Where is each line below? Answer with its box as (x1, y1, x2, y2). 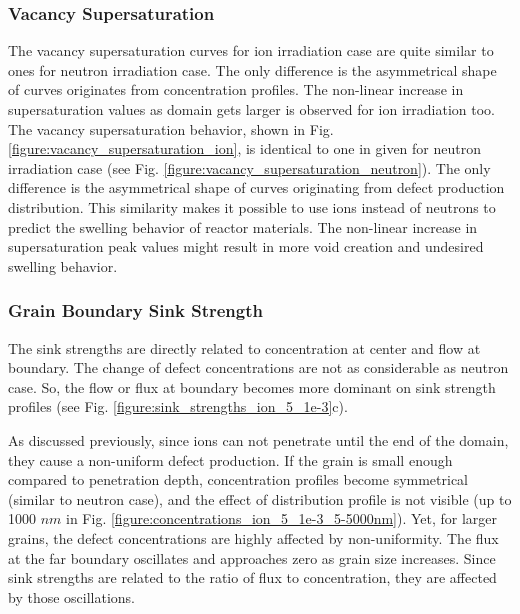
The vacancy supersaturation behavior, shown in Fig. (8, 118, 334, 139)
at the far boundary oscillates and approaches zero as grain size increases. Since (8, 547, 496, 568)
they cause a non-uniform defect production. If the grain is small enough (8, 449, 453, 470)
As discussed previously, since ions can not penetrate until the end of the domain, (8, 429, 509, 450)
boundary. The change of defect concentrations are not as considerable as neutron (8, 357, 509, 378)
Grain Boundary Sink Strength (8, 298, 263, 323)
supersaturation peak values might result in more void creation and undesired (8, 236, 484, 257)
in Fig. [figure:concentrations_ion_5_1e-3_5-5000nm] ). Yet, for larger (66, 508, 498, 529)
